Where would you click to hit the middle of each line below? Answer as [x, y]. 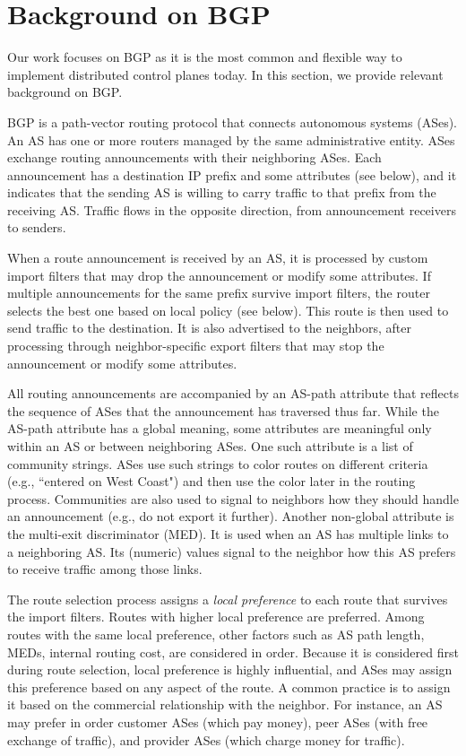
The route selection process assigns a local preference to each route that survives [228, 599]
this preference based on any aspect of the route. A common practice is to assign [229, 686]
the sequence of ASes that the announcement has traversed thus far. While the [223, 410]
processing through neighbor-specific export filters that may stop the [196, 346]
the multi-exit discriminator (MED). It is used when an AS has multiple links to [228, 533]
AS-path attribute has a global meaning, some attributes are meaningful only [220, 428]
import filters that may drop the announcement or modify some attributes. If [219, 275]
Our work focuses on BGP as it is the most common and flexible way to [205, 57]
